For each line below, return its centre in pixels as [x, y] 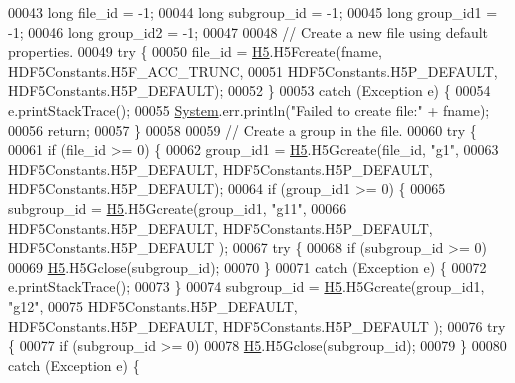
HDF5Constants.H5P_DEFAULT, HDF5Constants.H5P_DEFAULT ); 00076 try [257, 325]
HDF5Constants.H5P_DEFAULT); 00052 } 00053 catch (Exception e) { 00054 [249, 90]
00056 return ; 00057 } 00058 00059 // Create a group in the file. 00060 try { [242, 129]
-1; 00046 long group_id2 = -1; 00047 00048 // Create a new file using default [248, 31]
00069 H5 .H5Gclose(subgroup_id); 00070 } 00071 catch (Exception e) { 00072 [247, 266]
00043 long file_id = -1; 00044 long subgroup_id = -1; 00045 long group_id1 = [253, 12]
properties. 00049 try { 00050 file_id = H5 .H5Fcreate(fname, [195, 51]
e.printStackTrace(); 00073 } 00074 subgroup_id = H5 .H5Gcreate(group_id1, [246, 286]
